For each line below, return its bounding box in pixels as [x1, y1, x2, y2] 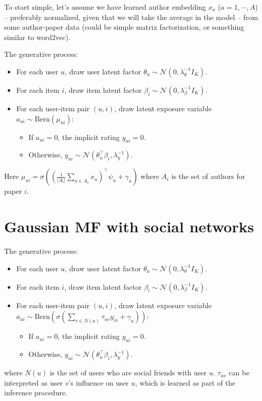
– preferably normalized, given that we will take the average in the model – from [4, 11, 258, 22]
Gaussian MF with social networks [4, 216, 254, 237]
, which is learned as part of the [135, 377, 235, 388]
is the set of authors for [171, 171, 246, 182]
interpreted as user [4, 377, 63, 388]
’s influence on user [68, 377, 129, 388]
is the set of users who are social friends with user [49, 367, 207, 378]
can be [229, 367, 250, 378]
